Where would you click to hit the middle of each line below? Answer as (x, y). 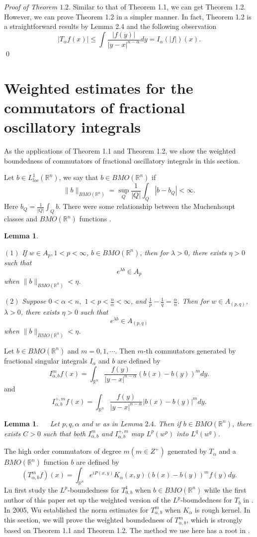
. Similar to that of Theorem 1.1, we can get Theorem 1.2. (157, 6)
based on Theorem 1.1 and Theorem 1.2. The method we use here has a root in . (127, 530)
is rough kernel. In (222, 509)
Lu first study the (31, 489)
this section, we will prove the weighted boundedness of (88, 520)
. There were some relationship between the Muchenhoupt (147, 206)
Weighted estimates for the (99, 88)
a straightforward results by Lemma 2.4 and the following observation (110, 26)
